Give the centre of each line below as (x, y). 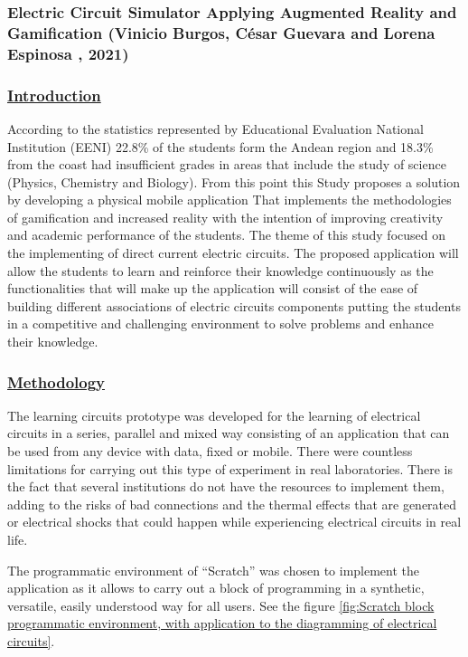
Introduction (54, 95)
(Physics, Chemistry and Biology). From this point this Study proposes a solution (234, 181)
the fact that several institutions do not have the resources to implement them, (226, 486)
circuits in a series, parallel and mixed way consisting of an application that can (229, 433)
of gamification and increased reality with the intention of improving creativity (225, 217)
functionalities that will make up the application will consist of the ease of (213, 288)
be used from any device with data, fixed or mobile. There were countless (210, 451)
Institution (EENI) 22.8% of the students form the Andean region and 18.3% (220, 146)
